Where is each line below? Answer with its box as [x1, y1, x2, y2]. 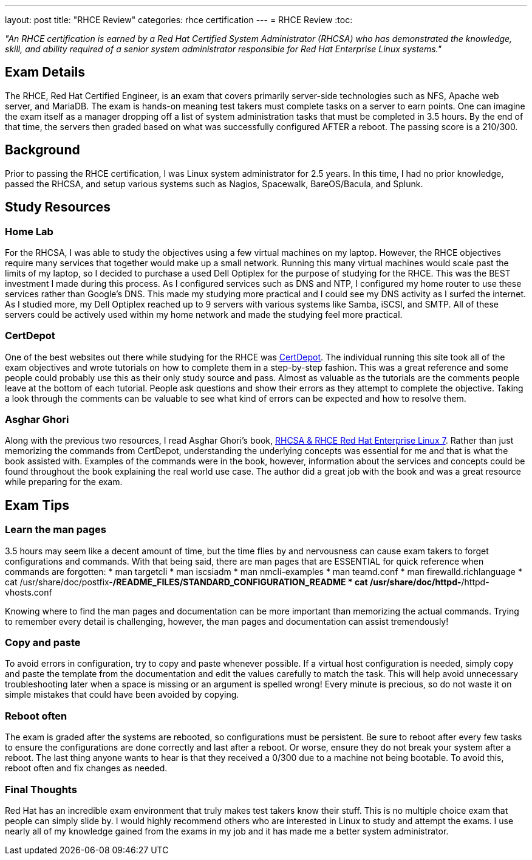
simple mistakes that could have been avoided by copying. [5, 689, 239, 700]
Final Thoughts [5, 783, 77, 796]
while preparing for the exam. [5, 476, 123, 487]
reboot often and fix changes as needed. [5, 763, 168, 774]
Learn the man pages [5, 523, 107, 536]
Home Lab [5, 225, 53, 238]
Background [5, 142, 80, 158]
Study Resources [5, 199, 111, 215]
